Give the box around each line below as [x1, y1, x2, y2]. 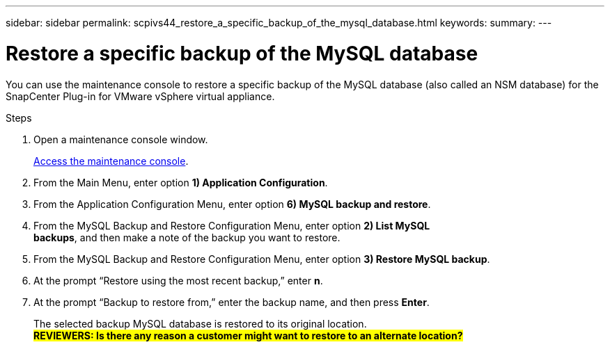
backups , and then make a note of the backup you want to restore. [33, 231, 341, 243]
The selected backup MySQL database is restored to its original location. [33, 317, 367, 330]
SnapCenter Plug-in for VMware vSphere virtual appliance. [6, 90, 275, 102]
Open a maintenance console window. [33, 133, 208, 145]
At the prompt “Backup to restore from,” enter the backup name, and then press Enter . [33, 296, 430, 308]
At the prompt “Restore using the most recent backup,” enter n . [33, 274, 323, 287]
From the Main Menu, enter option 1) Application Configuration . [33, 176, 328, 188]
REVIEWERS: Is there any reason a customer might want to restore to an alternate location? [33, 329, 463, 341]
